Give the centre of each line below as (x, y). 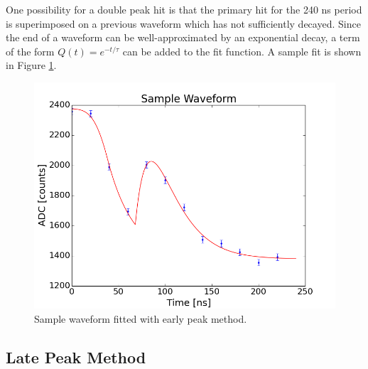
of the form (30, 51)
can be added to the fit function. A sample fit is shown (242, 51)
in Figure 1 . (31, 65)
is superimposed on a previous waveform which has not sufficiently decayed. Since (183, 23)
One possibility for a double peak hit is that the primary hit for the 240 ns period (184, 9)
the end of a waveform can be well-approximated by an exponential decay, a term (183, 37)
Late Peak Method (76, 357)
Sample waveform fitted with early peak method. (141, 318)
